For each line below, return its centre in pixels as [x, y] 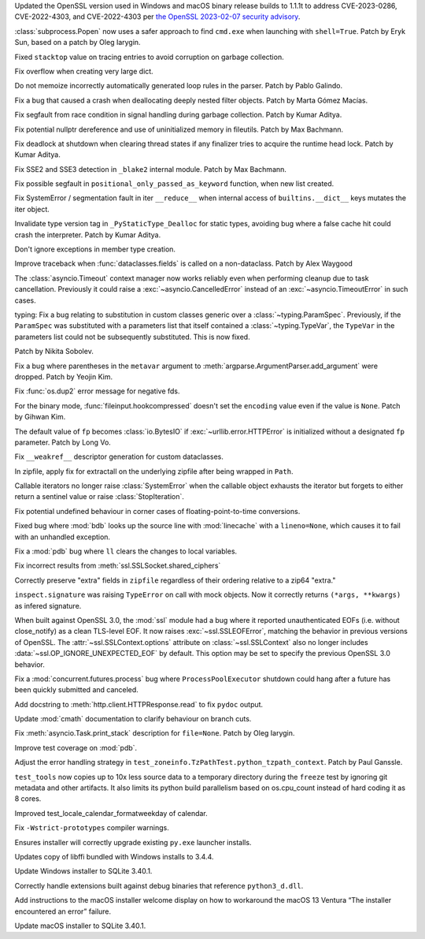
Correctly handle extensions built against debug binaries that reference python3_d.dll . [159, 885]
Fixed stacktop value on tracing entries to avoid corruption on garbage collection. [149, 57]
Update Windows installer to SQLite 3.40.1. [83, 871]
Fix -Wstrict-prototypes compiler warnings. [92, 828]
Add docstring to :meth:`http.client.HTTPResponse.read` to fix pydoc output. [139, 704]
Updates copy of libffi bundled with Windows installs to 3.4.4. [114, 857]
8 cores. [28, 799]
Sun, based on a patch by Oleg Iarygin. [78, 43]
